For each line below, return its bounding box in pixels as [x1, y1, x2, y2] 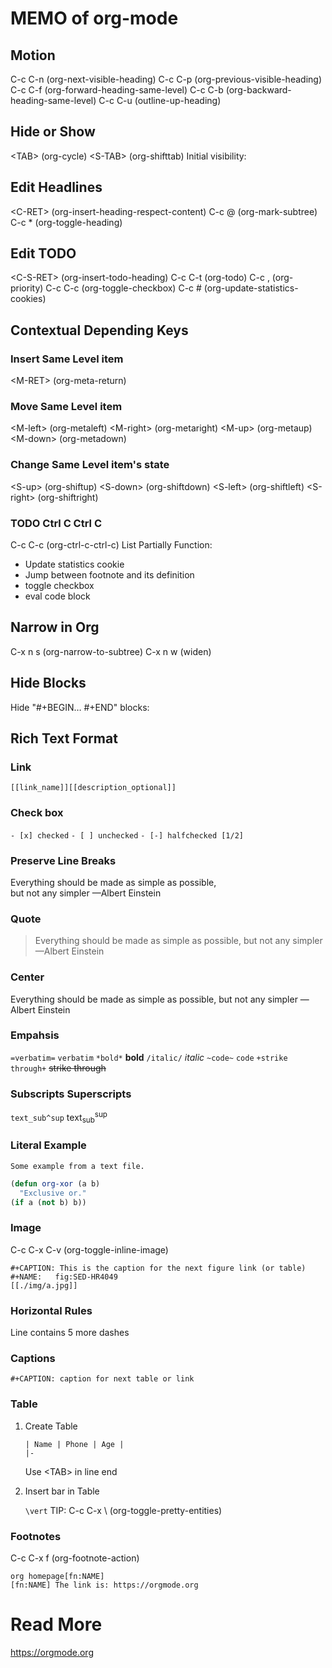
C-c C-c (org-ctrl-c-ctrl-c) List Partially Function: [10, 539, 213, 551]
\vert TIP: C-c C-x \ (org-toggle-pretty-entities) [24, 1504, 223, 1516]
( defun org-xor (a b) [10, 1178, 101, 1189]
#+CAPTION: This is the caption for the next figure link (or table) [10, 1263, 307, 1273]
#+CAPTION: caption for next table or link [10, 1374, 195, 1384]
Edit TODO [10, 245, 77, 262]
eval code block [24, 590, 91, 602]
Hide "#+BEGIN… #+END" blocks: [10, 701, 150, 713]
